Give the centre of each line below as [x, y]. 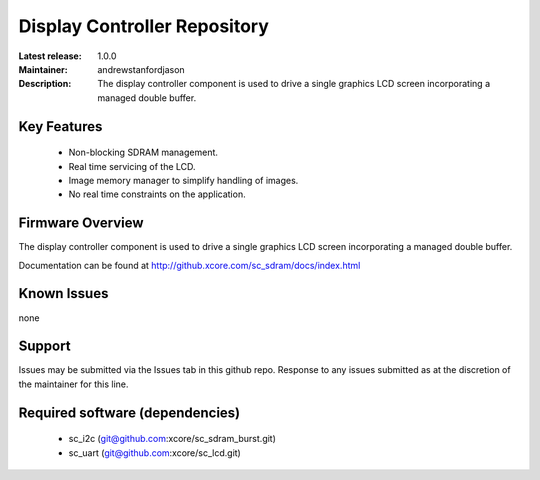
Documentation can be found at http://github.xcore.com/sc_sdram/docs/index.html [189, 265]
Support [44, 346]
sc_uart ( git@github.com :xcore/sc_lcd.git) [155, 452]
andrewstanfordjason [141, 69]
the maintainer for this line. [73, 384]
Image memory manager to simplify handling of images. [183, 180]
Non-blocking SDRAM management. [143, 152]
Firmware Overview [81, 223]
